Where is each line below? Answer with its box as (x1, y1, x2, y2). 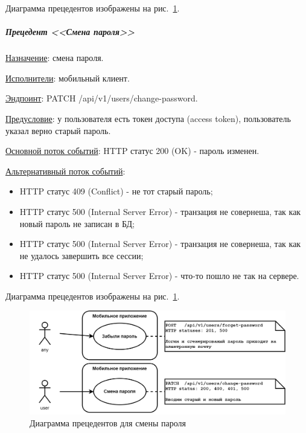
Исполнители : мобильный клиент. (5, 71, 130, 84)
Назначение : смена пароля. (5, 51, 104, 64)
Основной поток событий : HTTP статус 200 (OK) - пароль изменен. (5, 144, 260, 157)
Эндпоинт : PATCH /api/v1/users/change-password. (5, 92, 198, 104)
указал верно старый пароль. (5, 124, 111, 136)
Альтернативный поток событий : (5, 164, 126, 177)
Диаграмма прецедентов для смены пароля (30, 416, 186, 429)
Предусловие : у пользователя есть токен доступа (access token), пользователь (5, 112, 291, 124)
